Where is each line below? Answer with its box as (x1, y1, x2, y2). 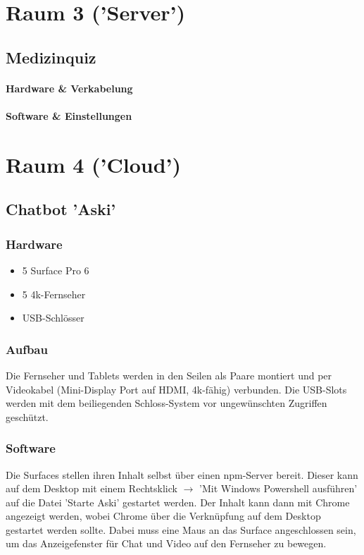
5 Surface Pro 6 (22, 262, 89, 277)
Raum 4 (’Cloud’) (6, 150, 182, 178)
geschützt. (6, 409, 49, 424)
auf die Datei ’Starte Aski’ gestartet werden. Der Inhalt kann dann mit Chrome (6, 494, 350, 509)
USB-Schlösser (22, 310, 84, 325)
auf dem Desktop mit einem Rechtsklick (6, 481, 177, 496)
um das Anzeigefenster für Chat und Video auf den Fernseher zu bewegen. (6, 536, 327, 551)
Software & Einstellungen (6, 108, 132, 123)
